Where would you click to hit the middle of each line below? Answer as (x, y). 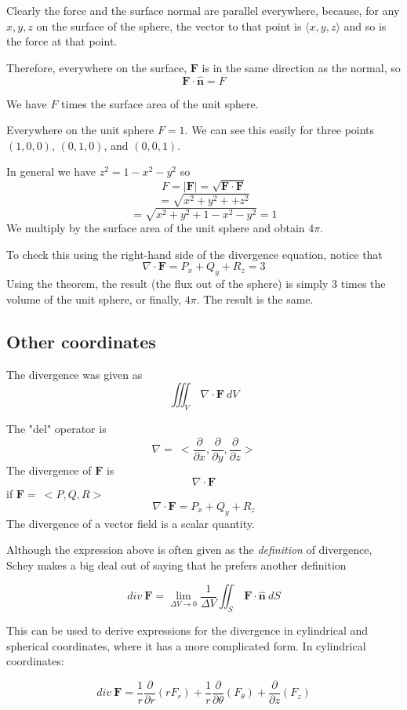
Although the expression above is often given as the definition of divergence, (189, 550)
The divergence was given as (74, 374)
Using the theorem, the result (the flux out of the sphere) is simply (167, 284)
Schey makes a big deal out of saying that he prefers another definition (176, 564)
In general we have (51, 171)
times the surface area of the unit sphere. (160, 103)
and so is (365, 25)
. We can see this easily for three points (280, 130)
